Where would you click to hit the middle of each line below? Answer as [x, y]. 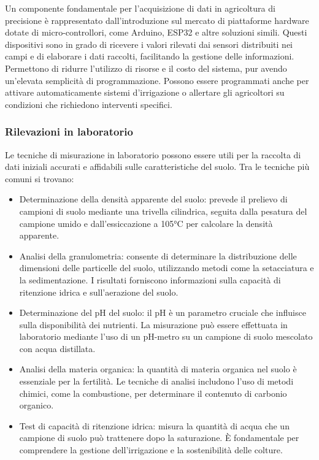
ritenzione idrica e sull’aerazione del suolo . [99, 292]
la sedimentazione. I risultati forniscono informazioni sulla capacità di [150, 279]
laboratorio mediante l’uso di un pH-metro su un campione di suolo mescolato [166, 336]
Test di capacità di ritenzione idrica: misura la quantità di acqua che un [154, 425]
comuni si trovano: [40, 178]
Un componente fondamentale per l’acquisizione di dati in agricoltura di [140, 8]
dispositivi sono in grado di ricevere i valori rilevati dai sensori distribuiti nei [149, 44]
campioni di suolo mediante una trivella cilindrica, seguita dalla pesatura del [163, 211]
